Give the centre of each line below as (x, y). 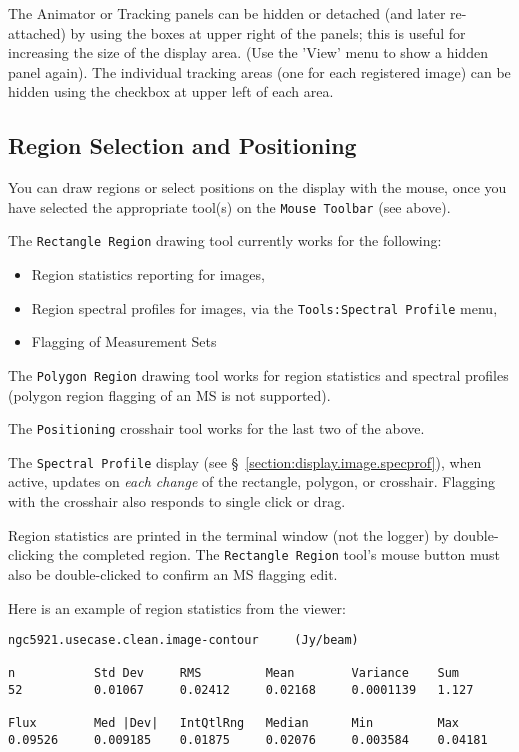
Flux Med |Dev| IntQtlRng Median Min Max (234, 723)
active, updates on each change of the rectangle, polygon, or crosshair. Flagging (251, 481)
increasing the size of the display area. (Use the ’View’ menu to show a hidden (248, 52)
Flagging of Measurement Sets (124, 341)
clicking (31, 554)
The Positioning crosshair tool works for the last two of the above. (216, 428)
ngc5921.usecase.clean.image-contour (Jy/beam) (183, 640)
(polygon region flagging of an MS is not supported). (169, 394)
